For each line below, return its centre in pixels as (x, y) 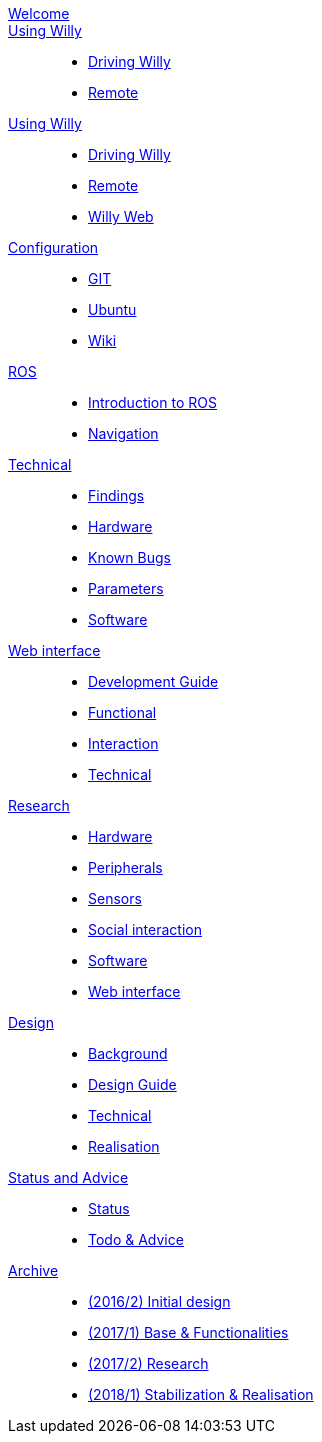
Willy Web (121, 216)
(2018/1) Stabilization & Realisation (201, 1394)
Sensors (115, 898)
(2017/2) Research (148, 1363)
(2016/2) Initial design (159, 1301)
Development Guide (153, 681)
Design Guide (132, 1084)
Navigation (123, 433)
